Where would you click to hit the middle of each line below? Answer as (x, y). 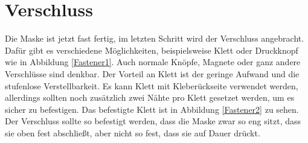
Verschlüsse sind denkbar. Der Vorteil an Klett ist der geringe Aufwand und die (152, 73)
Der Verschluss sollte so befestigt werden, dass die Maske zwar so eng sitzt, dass (153, 121)
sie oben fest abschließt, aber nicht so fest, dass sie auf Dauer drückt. (133, 132)
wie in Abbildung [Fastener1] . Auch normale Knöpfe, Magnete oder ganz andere (153, 62)
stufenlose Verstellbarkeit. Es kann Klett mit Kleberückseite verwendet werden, (152, 85)
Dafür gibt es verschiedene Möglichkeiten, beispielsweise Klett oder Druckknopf (152, 50)
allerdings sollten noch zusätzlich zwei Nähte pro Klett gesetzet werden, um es (150, 97)
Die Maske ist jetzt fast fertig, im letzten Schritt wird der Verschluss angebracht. (155, 38)
